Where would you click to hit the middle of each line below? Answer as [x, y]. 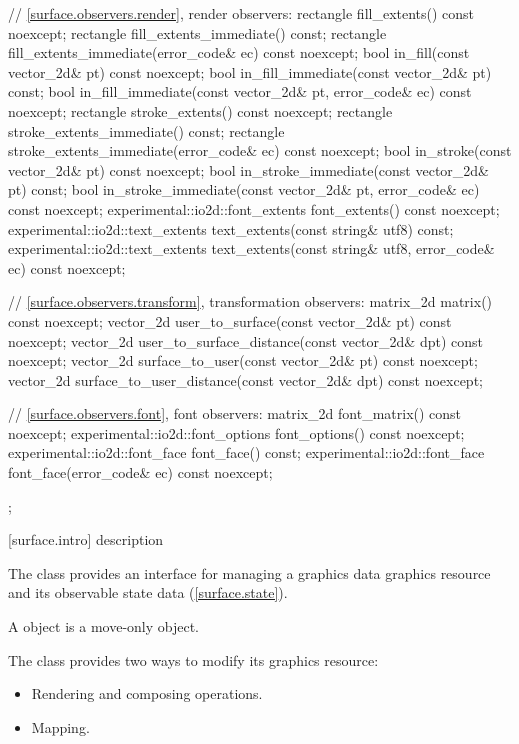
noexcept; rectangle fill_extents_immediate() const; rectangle [197, 32]
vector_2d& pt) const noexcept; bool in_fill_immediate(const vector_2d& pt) [250, 71]
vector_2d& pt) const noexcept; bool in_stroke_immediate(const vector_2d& [249, 169]
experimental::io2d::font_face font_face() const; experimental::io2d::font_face [246, 452]
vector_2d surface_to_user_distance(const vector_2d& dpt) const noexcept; [245, 379]
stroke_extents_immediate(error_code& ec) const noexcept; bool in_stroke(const [260, 150]
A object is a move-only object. [104, 626]
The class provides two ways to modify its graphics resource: [193, 659]
